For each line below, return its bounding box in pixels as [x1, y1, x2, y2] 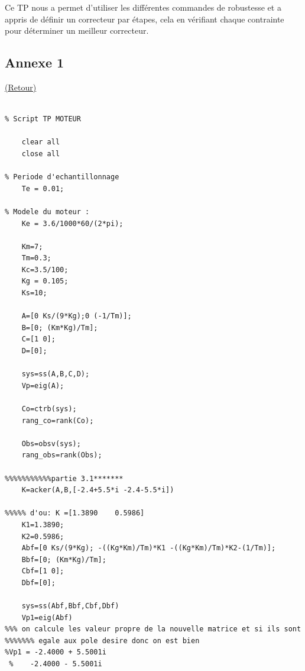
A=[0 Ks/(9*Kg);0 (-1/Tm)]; [21, 312, 132, 321]
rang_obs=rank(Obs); [21, 451, 102, 460]
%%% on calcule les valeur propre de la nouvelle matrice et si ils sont [5, 625, 301, 634]
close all [21, 149, 60, 158]
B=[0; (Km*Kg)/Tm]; [21, 323, 98, 332]
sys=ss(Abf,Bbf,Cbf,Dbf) [21, 602, 119, 611]
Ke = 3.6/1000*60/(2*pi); [21, 219, 124, 228]
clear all [21, 138, 60, 147]
